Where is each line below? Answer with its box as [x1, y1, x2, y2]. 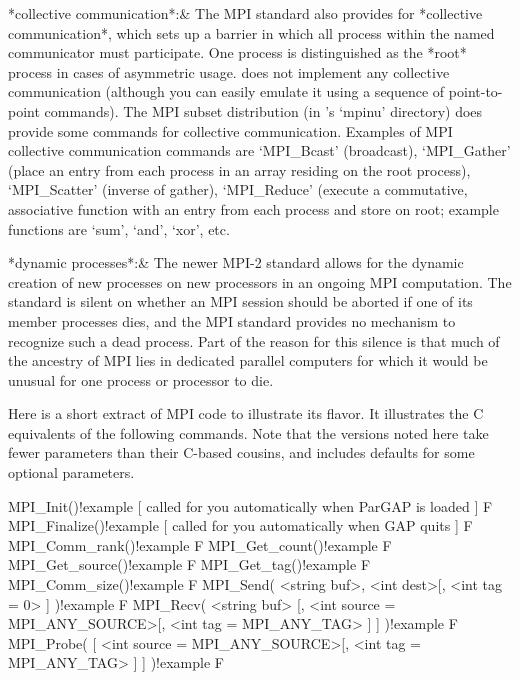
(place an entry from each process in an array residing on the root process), [8, 159, 471, 180]
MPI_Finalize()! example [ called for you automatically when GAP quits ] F [8, 515, 473, 536]
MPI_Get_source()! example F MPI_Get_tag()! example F [8, 554, 371, 575]
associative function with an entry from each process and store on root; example [8, 198, 499, 219]
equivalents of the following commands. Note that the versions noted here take [8, 422, 489, 443]
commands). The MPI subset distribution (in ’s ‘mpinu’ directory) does [44, 100, 483, 121]
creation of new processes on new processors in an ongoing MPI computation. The [8, 271, 512, 292]
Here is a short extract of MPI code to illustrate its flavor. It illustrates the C [8, 403, 484, 424]
